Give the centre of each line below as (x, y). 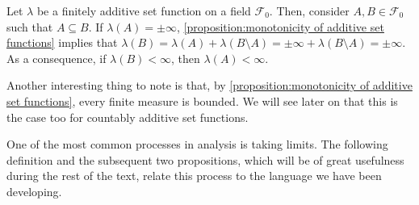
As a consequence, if (57, 58)
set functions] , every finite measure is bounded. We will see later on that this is (202, 100)
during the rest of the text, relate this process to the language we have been (194, 176)
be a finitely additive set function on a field (144, 10)
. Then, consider (309, 10)
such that (30, 26)
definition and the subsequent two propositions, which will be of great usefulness (205, 159)
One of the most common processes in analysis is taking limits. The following (197, 144)
